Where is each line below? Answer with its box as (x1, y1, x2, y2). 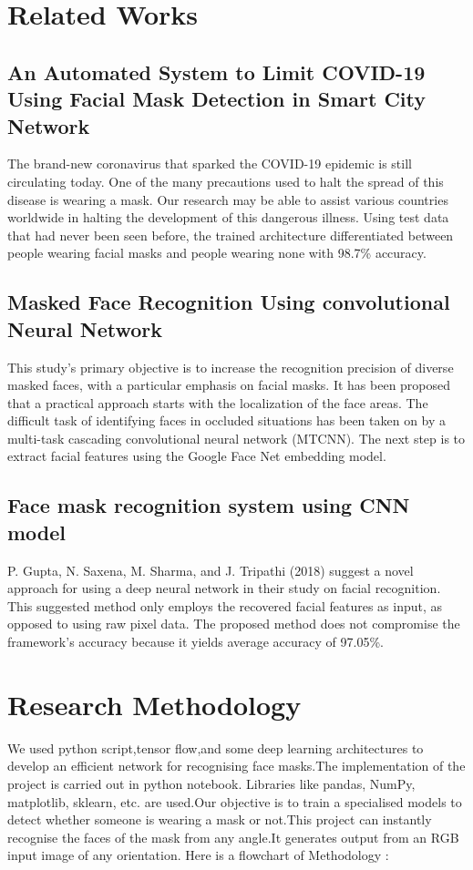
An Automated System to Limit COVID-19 (7, 57, 426, 86)
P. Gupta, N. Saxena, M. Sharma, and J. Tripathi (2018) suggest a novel (7, 560, 414, 579)
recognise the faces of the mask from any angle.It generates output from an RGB (7, 827, 459, 846)
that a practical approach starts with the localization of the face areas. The (7, 393, 428, 412)
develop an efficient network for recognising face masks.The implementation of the (7, 756, 466, 775)
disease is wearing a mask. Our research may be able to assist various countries (7, 189, 448, 209)
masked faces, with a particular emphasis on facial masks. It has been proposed (7, 375, 451, 394)
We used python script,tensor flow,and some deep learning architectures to (7, 738, 424, 757)
